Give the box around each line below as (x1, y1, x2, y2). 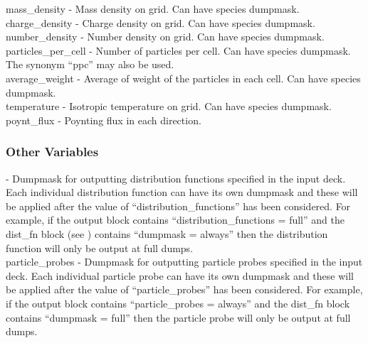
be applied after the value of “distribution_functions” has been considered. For (6, 198, 351, 213)
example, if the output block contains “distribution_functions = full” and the (6, 212, 345, 227)
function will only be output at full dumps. (6, 240, 194, 255)
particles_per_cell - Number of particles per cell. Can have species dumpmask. (6, 43, 351, 58)
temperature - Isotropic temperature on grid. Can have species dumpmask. (6, 99, 332, 114)
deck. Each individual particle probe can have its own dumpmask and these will (6, 268, 354, 283)
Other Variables (6, 143, 99, 160)
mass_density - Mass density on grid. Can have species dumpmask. (6, 1, 300, 16)
